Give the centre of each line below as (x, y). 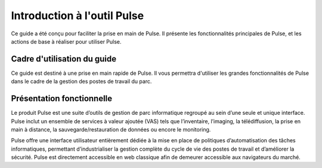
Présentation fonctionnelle (62, 99)
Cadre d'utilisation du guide (64, 59)
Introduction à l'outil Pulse (78, 16)
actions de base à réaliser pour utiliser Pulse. (66, 41)
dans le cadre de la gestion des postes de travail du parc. (81, 81)
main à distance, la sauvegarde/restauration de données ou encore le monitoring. (111, 129)
